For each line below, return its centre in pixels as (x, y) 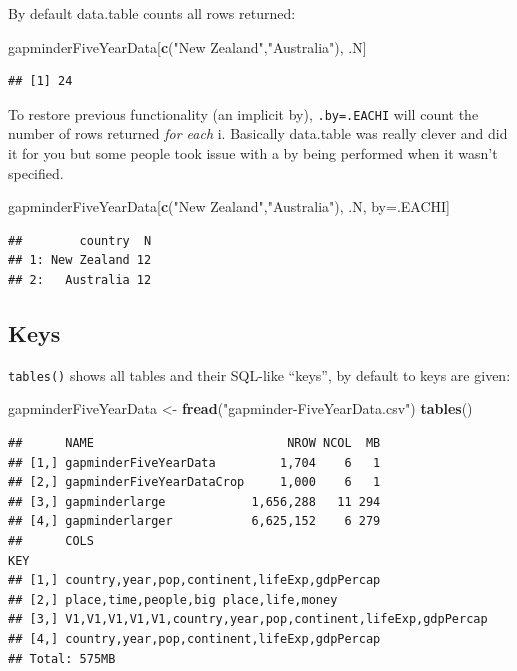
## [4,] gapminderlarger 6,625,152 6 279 (194, 521)
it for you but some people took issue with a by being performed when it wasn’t (253, 153)
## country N (80, 240)
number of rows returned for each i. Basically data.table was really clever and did (258, 133)
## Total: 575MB (62, 658)
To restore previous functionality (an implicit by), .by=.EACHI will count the (243, 113)
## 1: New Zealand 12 (80, 260)
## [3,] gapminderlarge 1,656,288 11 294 (194, 501)
